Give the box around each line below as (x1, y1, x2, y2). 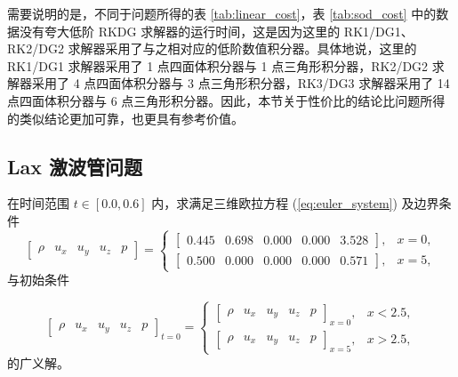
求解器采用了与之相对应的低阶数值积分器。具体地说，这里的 (68, 39, 417, 58)
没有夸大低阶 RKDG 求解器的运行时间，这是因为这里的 (19, 21, 341, 40)
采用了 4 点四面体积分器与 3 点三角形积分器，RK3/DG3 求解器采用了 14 (31, 74, 450, 92)
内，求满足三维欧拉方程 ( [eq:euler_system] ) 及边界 (151, 194, 439, 213)
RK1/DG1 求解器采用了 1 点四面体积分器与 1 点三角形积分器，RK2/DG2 (7, 56, 429, 75)
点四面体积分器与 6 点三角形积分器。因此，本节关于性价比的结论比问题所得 (7, 91, 446, 109)
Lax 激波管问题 (7, 152, 143, 180)
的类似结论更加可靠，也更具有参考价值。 (7, 108, 244, 127)
